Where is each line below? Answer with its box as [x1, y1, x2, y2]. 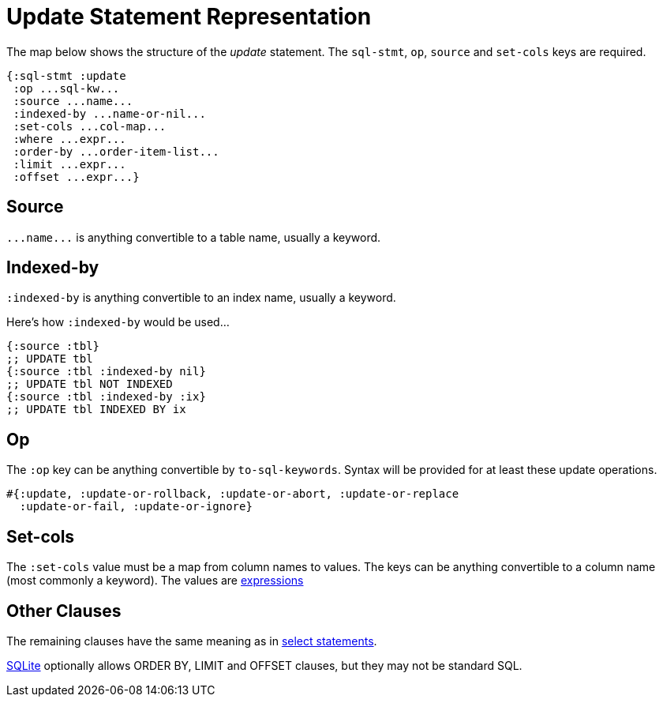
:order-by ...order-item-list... [13, 145, 219, 158]
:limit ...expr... [13, 157, 126, 171]
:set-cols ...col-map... [13, 119, 167, 133]
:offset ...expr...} [13, 170, 140, 183]
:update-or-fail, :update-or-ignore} [19, 500, 253, 513]
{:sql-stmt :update [6, 69, 126, 82]
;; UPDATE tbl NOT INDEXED [6, 378, 173, 391]
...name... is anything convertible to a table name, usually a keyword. [6, 230, 381, 244]
